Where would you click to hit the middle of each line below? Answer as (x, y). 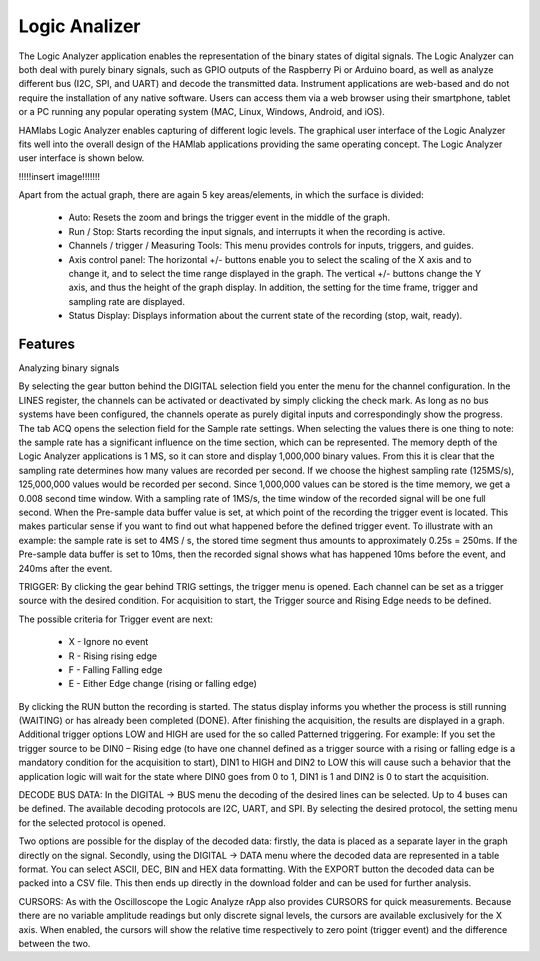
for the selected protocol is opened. (92, 822)
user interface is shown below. (81, 158)
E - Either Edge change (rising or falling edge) (162, 684)
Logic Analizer (79, 26)
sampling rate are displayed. (126, 301)
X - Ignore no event (108, 642)
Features (46, 344)
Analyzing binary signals (69, 368)
